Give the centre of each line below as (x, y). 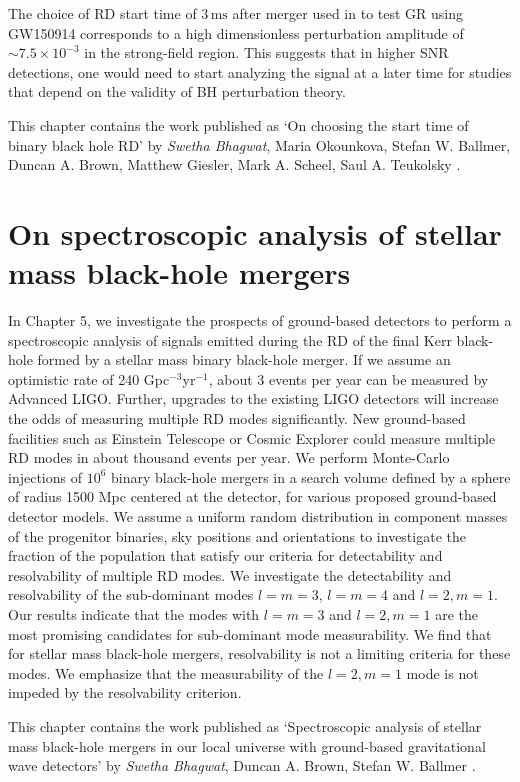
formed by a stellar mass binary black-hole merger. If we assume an (244, 359)
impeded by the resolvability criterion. (125, 692)
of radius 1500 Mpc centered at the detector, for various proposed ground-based (252, 496)
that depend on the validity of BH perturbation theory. (177, 91)
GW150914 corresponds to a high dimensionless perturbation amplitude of (236, 32)
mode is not (442, 672)
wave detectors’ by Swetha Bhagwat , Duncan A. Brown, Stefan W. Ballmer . (242, 765)
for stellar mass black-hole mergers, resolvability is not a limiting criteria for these (259, 653)
